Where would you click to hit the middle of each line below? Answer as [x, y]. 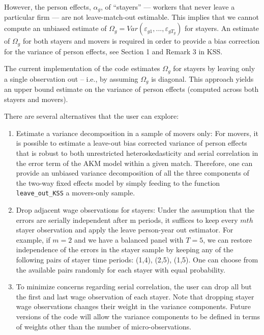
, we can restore [228, 239]
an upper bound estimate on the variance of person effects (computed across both [131, 89]
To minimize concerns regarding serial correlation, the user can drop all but [134, 287]
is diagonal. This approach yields [202, 78]
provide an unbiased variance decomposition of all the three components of [133, 173]
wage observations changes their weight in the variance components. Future [133, 306]
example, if [33, 239]
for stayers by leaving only [214, 68]
